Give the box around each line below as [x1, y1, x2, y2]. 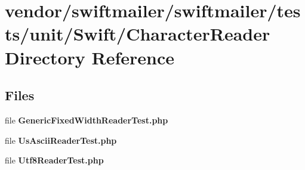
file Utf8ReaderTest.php [5, 154, 104, 166]
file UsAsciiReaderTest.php [5, 134, 117, 146]
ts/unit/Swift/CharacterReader [5, 21, 270, 46]
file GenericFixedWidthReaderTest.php [5, 113, 168, 126]
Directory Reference [5, 45, 175, 69]
